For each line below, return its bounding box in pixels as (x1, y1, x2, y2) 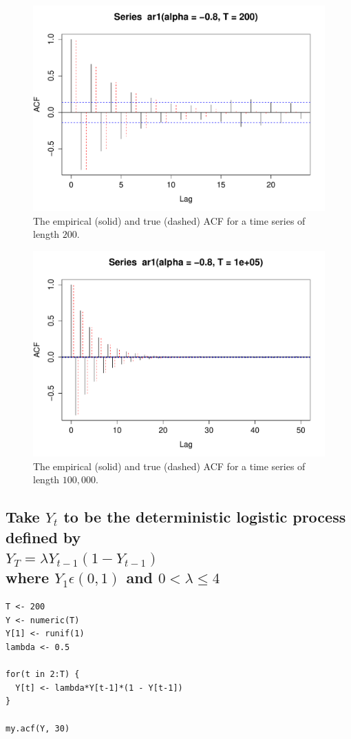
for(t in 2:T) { (6, 669, 80, 680)
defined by (6, 526, 81, 547)
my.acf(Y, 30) (6, 723, 70, 733)
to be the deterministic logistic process (63, 506, 346, 527)
